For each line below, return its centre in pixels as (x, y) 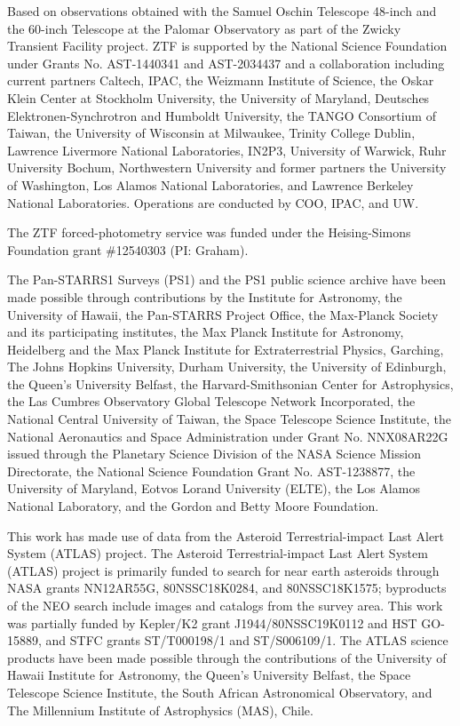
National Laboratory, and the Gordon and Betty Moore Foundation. (193, 506)
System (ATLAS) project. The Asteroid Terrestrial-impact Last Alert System (218, 553)
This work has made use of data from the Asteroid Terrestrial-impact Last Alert (226, 535)
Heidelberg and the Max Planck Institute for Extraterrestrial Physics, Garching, (226, 349)
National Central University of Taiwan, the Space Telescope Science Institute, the (230, 419)
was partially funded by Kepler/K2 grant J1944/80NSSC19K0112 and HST (212, 622)
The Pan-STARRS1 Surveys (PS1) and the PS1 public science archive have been (226, 279)
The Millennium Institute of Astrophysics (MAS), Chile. (160, 710)
